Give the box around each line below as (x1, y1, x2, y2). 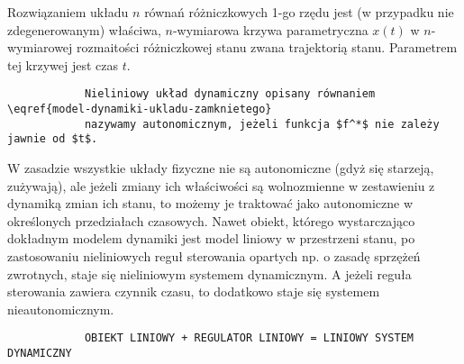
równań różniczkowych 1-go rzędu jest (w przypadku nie (144, 3, 454, 21)
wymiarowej (7, 38, 73, 57)
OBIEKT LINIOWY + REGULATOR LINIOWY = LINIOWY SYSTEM (84, 332, 414, 345)
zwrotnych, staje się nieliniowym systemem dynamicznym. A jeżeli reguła (7, 264, 412, 283)
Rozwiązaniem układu (7, 3, 129, 21)
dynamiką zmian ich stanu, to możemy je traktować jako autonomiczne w (7, 194, 414, 213)
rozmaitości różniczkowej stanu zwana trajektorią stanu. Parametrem (77, 38, 458, 57)
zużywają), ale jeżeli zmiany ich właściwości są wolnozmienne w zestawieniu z (7, 176, 435, 195)
